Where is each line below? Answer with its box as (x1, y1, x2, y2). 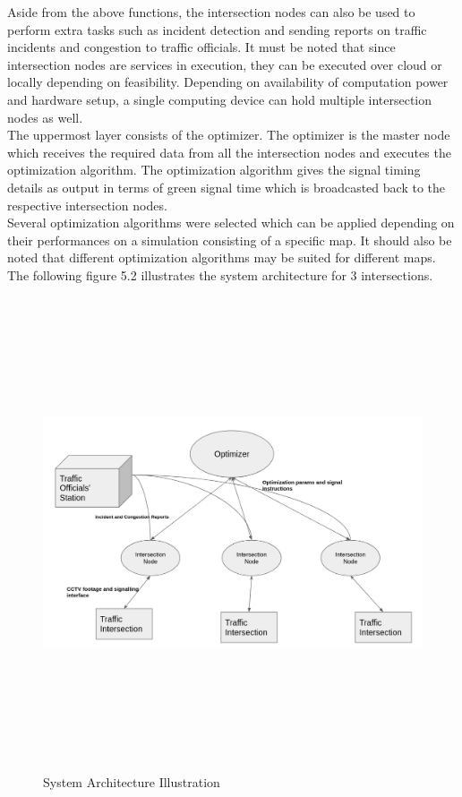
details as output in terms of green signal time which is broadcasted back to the (7, 177, 445, 196)
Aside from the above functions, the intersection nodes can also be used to (7, 3, 415, 21)
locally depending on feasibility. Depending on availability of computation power (7, 73, 449, 91)
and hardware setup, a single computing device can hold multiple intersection (7, 90, 432, 108)
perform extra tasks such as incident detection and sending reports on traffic (7, 20, 427, 39)
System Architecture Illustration (43, 773, 220, 792)
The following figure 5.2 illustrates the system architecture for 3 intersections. (7, 265, 433, 284)
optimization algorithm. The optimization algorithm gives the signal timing (7, 160, 421, 179)
